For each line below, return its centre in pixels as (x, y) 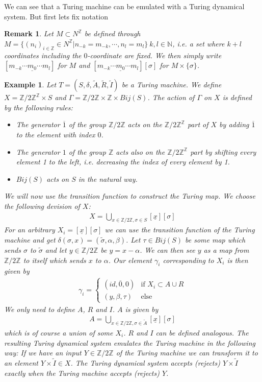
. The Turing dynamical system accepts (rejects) (145, 362)
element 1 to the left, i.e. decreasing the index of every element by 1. (123, 162)
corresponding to (188, 260)
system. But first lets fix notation (56, 16)
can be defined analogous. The (202, 332)
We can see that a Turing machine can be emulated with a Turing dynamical (124, 6)
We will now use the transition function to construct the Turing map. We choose (130, 196)
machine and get (30, 239)
